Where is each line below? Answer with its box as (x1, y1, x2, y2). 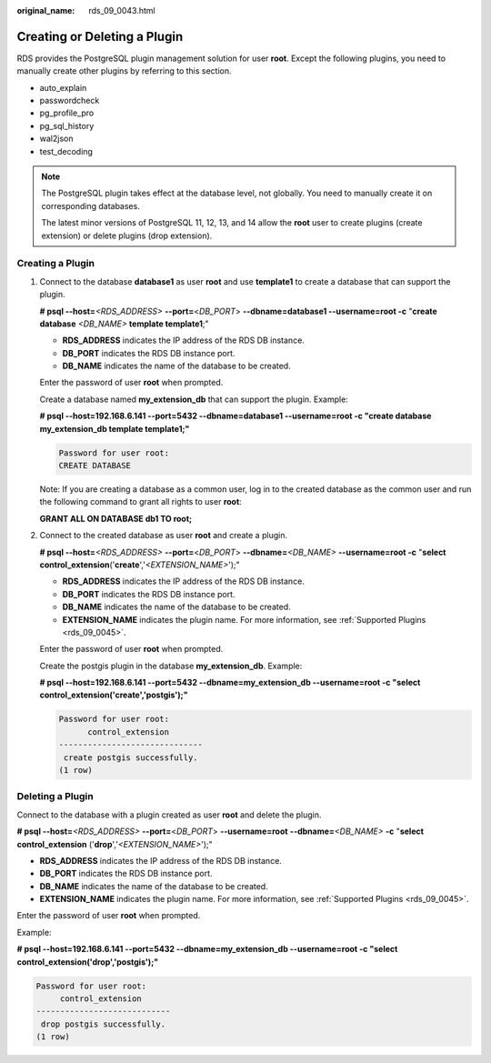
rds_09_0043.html (88, 5, 155, 15)
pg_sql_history (39, 120, 95, 131)
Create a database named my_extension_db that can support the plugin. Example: (39, 394, 349, 405)
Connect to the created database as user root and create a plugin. (39, 530, 288, 541)
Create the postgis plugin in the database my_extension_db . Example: (39, 660, 303, 671)
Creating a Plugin (16, 257, 95, 270)
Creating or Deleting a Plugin (16, 28, 184, 45)
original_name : (16, 5, 75, 15)
